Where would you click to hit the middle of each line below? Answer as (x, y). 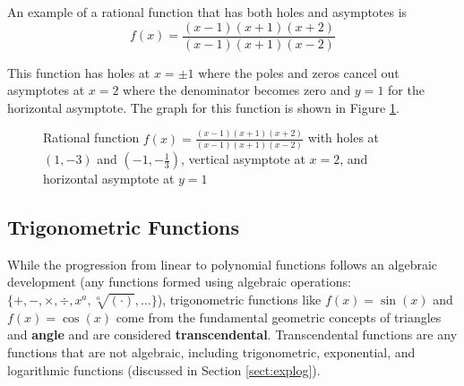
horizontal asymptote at (109, 179)
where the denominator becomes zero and (237, 90)
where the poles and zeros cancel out (299, 72)
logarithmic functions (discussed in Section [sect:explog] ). (164, 369)
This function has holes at (79, 72)
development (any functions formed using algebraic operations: (179, 282)
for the (406, 90)
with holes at (344, 137)
